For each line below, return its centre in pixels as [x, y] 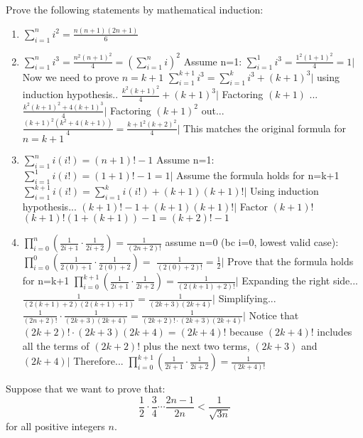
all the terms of [56, 345]
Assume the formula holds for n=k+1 [258, 175]
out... [213, 110]
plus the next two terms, [196, 345]
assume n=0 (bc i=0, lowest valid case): [252, 242]
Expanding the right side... [300, 281]
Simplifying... [247, 298]
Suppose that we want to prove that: [86, 389]
